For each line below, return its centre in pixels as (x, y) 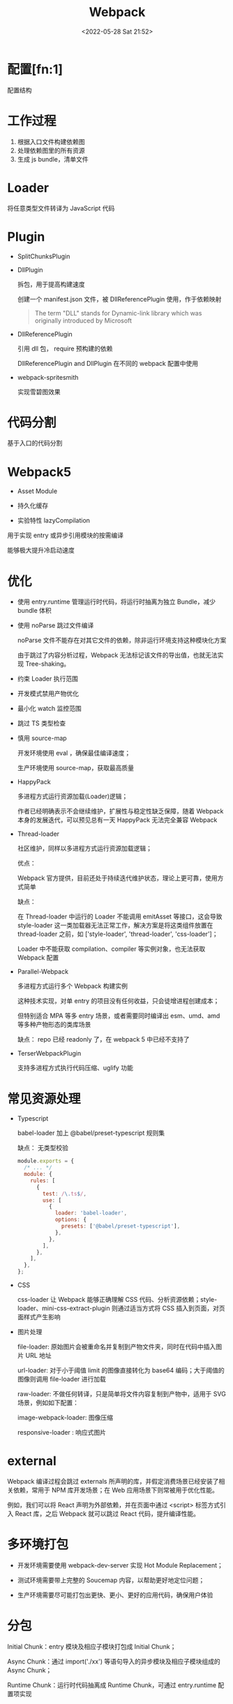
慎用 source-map (42, 738)
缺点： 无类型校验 (43, 1148)
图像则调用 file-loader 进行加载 (62, 1379)
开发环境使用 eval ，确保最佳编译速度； (74, 753)
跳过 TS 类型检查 (42, 723)
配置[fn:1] (35, 69)
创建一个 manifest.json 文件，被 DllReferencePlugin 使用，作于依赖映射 (119, 299)
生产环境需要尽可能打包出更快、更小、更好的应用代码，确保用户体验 (115, 1595)
